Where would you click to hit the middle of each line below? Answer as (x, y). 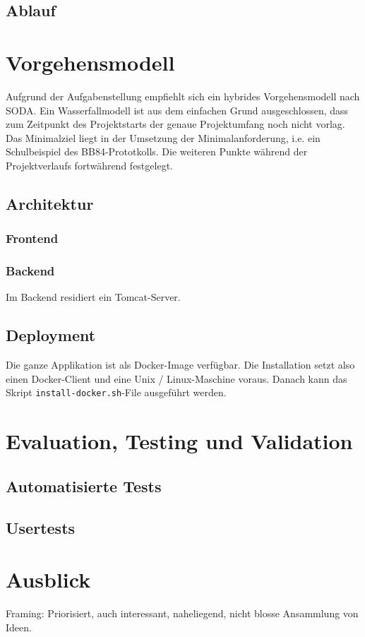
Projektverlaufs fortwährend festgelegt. (89, 165)
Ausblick (48, 579)
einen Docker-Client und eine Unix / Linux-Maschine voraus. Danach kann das (176, 378)
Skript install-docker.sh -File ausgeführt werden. (116, 392)
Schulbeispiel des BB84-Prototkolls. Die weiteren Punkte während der (157, 151)
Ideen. (19, 627)
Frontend (32, 238)
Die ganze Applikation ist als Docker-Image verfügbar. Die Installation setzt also (180, 365)
